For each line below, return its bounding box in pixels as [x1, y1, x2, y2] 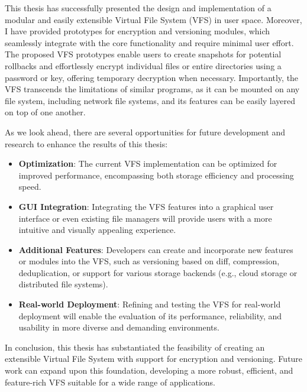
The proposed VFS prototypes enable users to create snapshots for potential [5, 48, 282, 60]
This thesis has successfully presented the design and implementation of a [5, 2, 272, 14]
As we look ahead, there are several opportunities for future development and [5, 125, 286, 138]
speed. [18, 180, 41, 193]
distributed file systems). [18, 278, 108, 290]
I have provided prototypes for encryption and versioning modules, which [5, 25, 270, 37]
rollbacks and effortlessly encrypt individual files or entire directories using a [5, 59, 282, 72]
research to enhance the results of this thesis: [5, 137, 168, 150]
